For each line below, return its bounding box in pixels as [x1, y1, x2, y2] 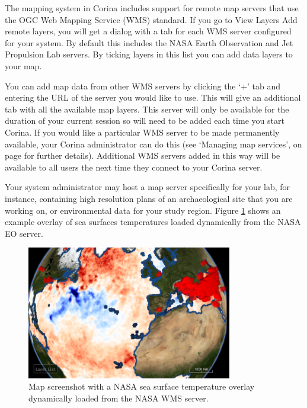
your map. [5, 59, 42, 72]
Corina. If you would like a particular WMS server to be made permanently [5, 126, 280, 138]
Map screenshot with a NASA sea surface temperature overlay [28, 380, 255, 393]
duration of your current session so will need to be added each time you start [5, 114, 284, 127]
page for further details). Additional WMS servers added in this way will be [5, 149, 280, 162]
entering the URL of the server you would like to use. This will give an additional [5, 91, 301, 104]
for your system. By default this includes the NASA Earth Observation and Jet [5, 36, 293, 49]
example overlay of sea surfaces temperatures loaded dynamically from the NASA [5, 216, 301, 228]
